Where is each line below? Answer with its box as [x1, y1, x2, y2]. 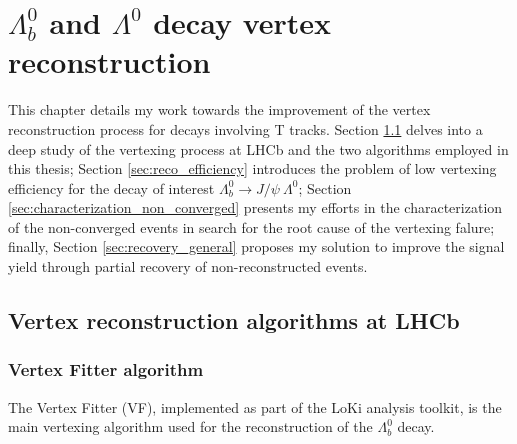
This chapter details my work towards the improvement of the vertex [8, 99, 431, 120]
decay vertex [153, 2, 332, 43]
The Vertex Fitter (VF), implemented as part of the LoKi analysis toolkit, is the [8, 396, 502, 417]
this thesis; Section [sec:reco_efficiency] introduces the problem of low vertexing [8, 158, 497, 179]
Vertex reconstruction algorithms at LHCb [8, 305, 460, 336]
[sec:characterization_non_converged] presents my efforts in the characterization [8, 197, 503, 218]
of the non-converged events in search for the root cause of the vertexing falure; [8, 216, 495, 237]
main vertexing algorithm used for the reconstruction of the [8, 416, 373, 437]
